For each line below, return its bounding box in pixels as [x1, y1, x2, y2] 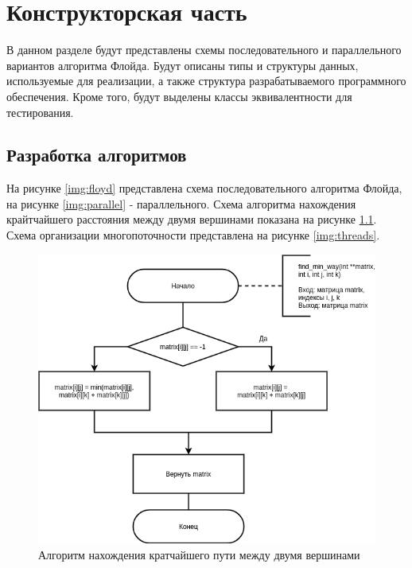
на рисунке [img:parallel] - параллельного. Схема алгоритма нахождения [6, 195, 356, 212]
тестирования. [6, 103, 74, 120]
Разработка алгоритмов [6, 142, 187, 167]
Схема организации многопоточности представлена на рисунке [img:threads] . [6, 227, 380, 243]
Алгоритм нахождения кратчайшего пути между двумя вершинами [38, 546, 360, 562]
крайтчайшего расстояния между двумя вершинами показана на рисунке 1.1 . [6, 211, 377, 228]
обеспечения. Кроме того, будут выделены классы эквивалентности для [6, 88, 352, 104]
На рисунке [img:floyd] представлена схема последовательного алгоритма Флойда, [6, 180, 402, 196]
